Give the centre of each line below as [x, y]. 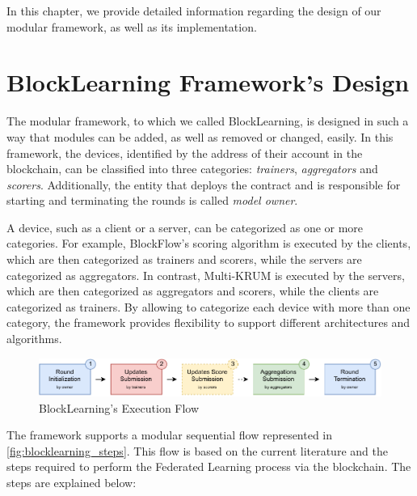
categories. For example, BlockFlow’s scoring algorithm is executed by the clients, [209, 243]
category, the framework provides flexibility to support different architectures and [208, 322]
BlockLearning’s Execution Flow [119, 407]
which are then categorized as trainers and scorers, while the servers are [184, 259]
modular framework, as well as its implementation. [132, 26]
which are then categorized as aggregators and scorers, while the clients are [193, 291]
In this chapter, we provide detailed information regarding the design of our [194, 11]
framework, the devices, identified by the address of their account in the [185, 153]
